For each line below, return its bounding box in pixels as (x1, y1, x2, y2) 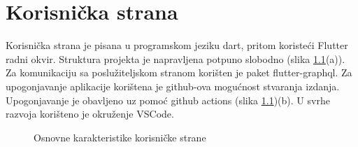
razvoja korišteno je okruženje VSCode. (6, 106, 174, 121)
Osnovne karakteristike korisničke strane (34, 129, 206, 144)
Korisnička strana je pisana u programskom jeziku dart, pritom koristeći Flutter (6, 38, 348, 52)
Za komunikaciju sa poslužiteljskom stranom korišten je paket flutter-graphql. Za (6, 65, 352, 80)
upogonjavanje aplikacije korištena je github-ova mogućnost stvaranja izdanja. (6, 78, 340, 93)
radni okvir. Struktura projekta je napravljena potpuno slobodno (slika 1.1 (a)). (6, 51, 345, 66)
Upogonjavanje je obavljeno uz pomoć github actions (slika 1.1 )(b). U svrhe (6, 92, 330, 107)
